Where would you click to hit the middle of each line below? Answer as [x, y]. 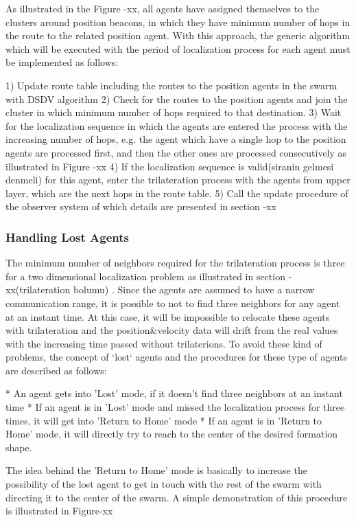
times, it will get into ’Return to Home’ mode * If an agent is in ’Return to [164, 420]
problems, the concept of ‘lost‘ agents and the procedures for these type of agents [176, 357]
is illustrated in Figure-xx [59, 511]
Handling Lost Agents [67, 237]
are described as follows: [56, 370]
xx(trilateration [38, 290]
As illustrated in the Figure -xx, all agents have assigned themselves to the [163, 8]
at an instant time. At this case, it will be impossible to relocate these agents [168, 316]
